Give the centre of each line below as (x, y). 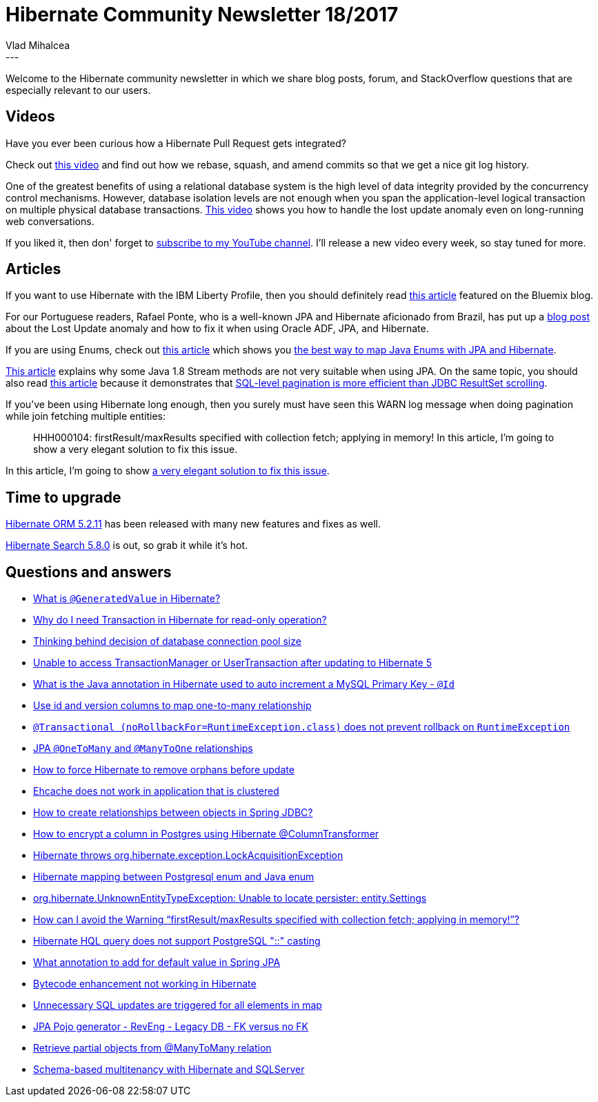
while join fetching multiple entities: (86, 416)
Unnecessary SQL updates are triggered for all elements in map (178, 1005)
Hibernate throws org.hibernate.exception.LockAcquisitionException (188, 855)
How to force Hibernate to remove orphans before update (164, 770)
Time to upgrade (63, 497)
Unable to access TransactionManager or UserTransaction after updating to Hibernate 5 (232, 663)
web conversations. (50, 221)
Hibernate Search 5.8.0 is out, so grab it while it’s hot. (127, 545)
